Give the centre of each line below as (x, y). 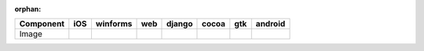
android (270, 24)
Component (42, 24)
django (179, 24)
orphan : (28, 9)
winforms (114, 24)
